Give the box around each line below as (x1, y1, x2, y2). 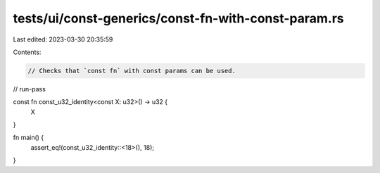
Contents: (13, 48, 42, 56)
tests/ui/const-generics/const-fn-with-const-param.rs (13, 11, 344, 26)
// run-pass (13, 84, 46, 93)
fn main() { (13, 134, 44, 142)
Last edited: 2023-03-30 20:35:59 (13, 35, 113, 44)
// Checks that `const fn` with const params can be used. (27, 67, 236, 75)
